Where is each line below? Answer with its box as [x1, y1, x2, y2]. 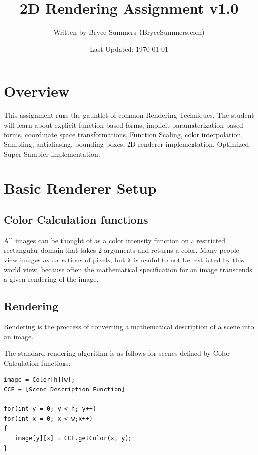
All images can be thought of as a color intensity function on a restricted [4, 235, 226, 245]
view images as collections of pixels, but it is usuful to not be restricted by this [4, 255, 244, 265]
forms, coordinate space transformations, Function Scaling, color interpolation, [4, 129, 243, 139]
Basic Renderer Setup [4, 178, 157, 198]
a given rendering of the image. [4, 274, 99, 284]
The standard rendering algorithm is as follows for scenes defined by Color [4, 348, 230, 358]
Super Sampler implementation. [4, 148, 100, 159]
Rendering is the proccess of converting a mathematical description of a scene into [4, 322, 254, 332]
